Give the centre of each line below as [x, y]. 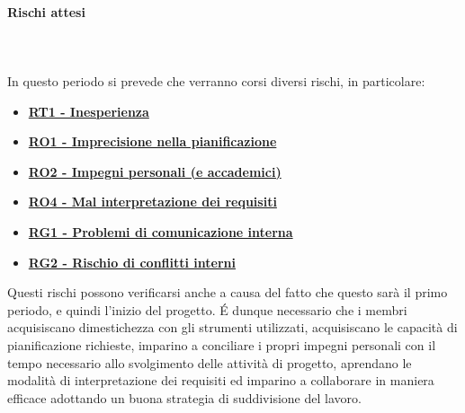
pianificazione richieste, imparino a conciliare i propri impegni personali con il [222, 344]
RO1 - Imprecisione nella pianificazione [152, 141]
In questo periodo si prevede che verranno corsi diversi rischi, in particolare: [216, 80]
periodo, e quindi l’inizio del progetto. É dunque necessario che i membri [207, 309]
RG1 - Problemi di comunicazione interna [161, 231]
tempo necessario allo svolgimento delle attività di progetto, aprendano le [210, 362]
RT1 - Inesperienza [89, 111]
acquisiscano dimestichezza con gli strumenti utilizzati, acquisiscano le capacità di [232, 327]
